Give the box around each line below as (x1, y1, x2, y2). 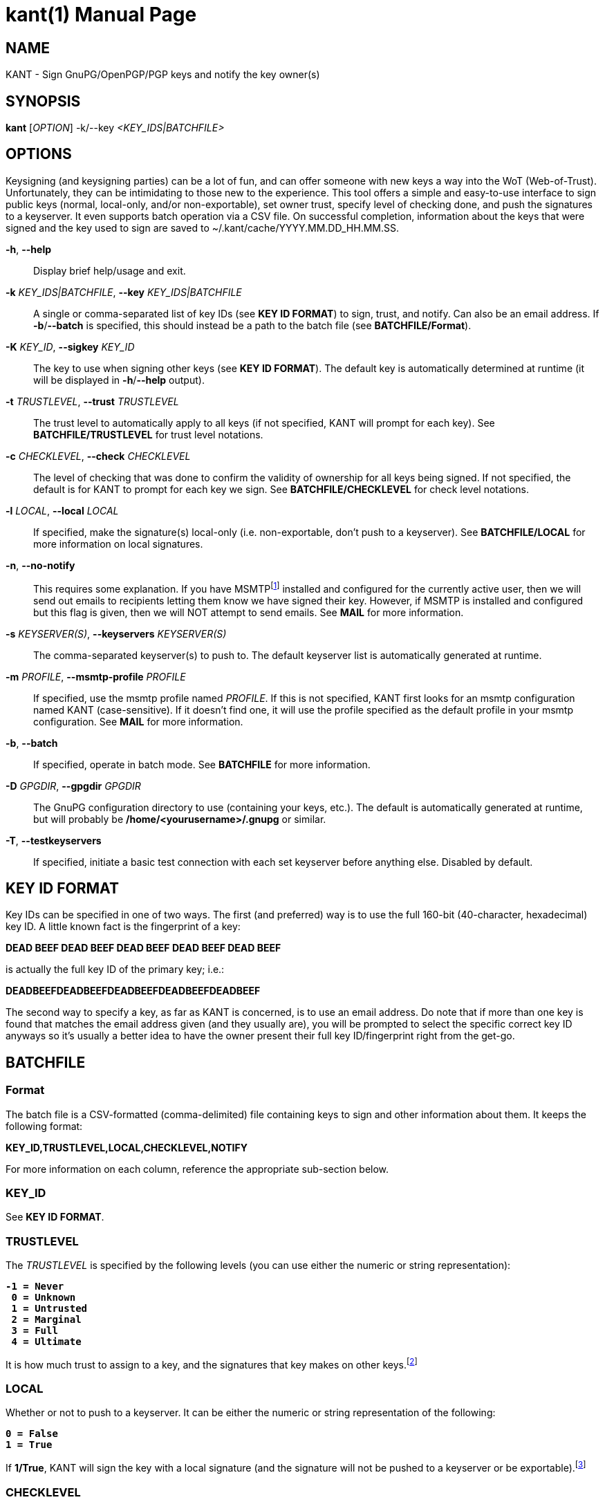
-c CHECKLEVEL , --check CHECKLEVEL (6, 449, 191, 462)
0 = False (6, 1428, 58, 1440)
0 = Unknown (11, 1292, 76, 1304)
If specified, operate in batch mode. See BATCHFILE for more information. (33, 758, 371, 770)
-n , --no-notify (6, 559, 75, 571)
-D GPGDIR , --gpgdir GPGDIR (6, 779, 141, 792)
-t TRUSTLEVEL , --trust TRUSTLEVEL (6, 395, 179, 407)
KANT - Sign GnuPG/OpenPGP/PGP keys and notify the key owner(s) (6, 68, 320, 81)
